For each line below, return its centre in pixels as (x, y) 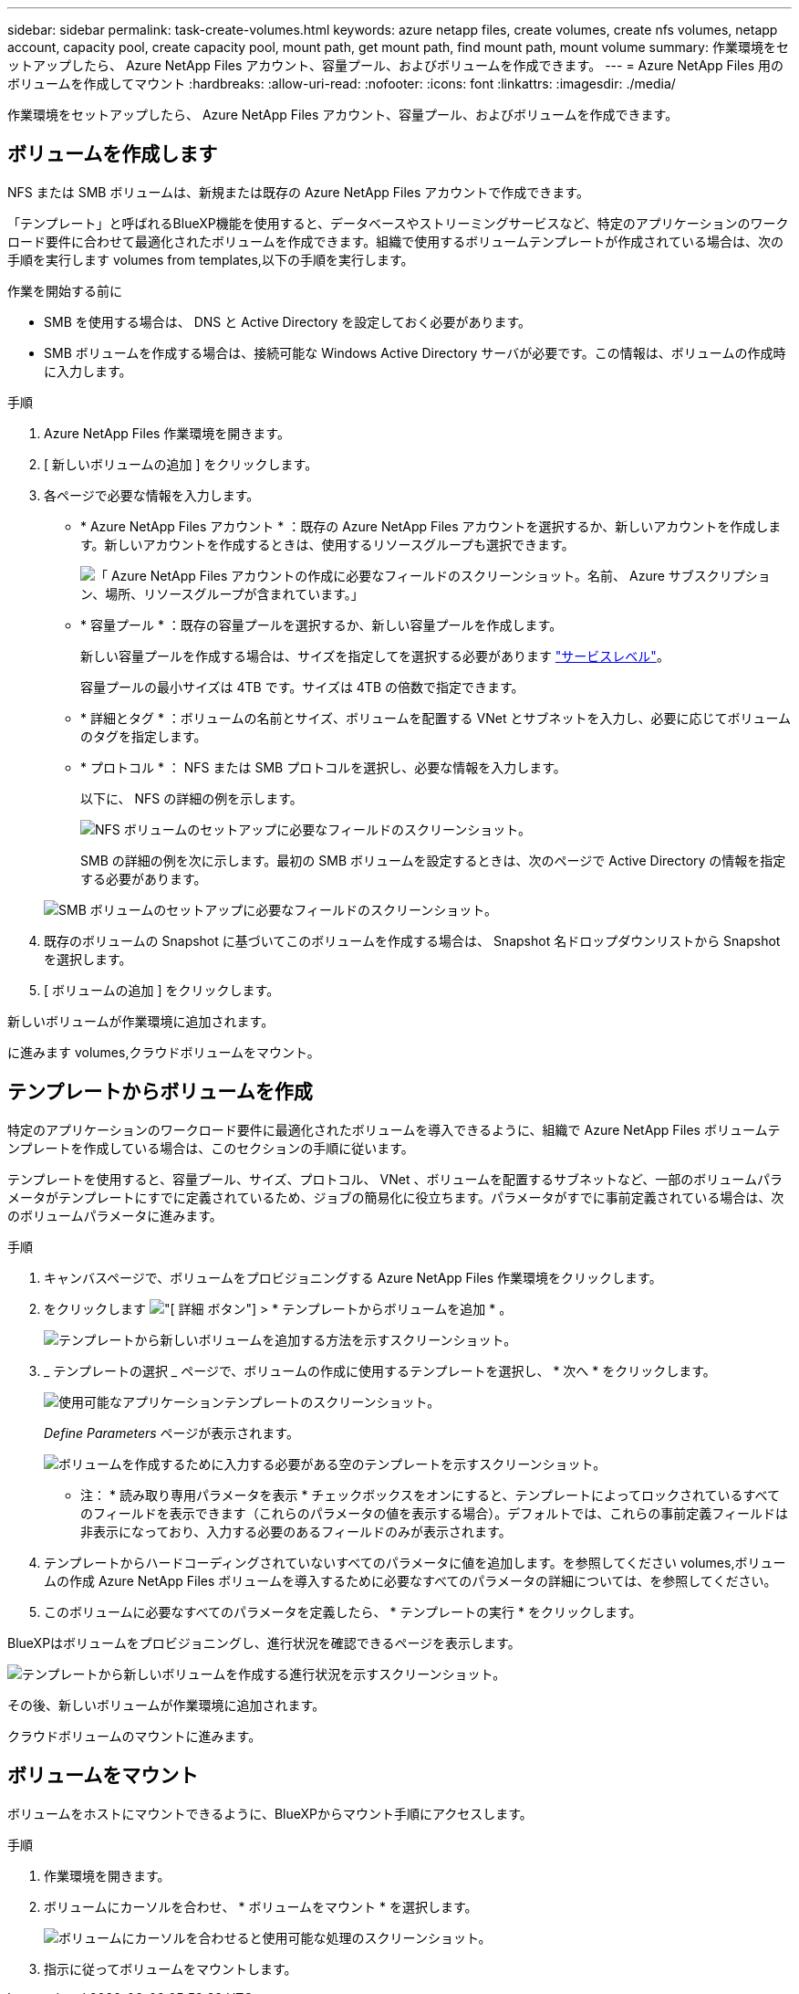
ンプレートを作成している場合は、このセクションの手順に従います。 (211, 1148)
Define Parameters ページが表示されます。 (171, 1433)
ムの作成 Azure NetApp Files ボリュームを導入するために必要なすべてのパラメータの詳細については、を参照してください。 (410, 1580)
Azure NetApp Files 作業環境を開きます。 (167, 433)
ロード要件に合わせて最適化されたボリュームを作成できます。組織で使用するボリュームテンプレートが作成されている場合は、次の (395, 241)
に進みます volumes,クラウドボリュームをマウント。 (164, 1052)
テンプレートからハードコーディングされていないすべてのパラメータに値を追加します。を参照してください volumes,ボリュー (415, 1562)
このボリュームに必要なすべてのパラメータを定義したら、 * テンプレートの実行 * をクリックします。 (343, 1611)
